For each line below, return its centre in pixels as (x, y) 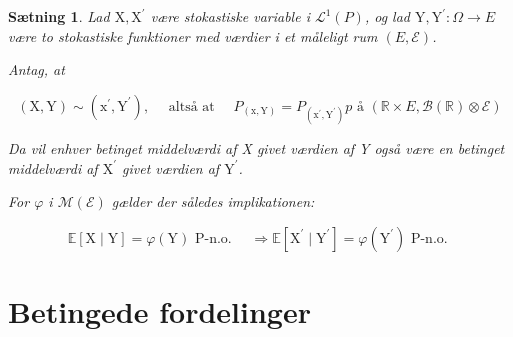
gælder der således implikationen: (213, 201)
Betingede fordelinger (159, 310)
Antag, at (36, 69)
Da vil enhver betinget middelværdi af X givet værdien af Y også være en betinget (256, 147)
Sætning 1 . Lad (59, 16)
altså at (191, 106)
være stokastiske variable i (230, 16)
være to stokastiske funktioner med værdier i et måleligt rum (193, 35)
